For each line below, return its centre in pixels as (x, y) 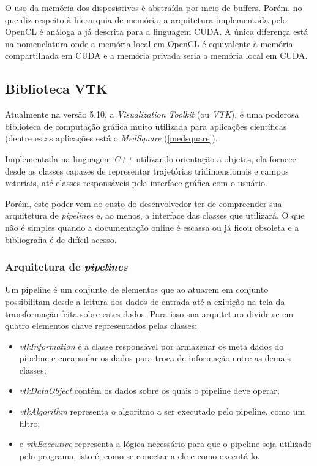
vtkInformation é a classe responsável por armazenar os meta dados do (151, 346)
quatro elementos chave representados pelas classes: (101, 325)
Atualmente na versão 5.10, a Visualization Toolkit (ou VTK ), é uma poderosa (152, 114)
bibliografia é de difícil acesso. (61, 239)
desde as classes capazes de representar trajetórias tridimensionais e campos (147, 171)
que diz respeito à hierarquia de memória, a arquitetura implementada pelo (146, 19)
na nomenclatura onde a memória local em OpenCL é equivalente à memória (149, 43)
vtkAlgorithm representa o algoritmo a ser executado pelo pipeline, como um (162, 411)
